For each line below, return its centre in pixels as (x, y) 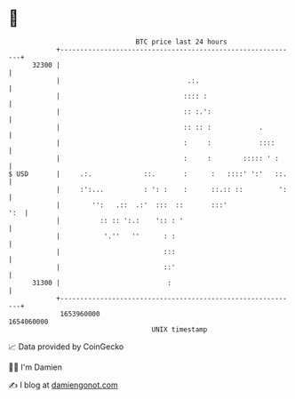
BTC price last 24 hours (181, 42)
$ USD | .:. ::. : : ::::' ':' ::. (148, 174)
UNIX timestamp (179, 329)
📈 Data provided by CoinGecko (66, 347)
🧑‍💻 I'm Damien (36, 367)
